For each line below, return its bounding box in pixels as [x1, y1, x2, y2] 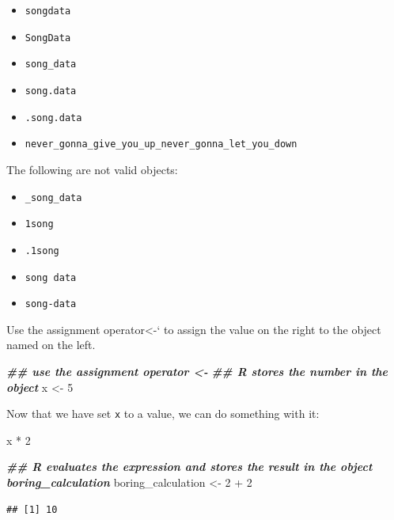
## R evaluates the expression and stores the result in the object [6, 458, 373, 475]
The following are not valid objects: [6, 161, 178, 177]
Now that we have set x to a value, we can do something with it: [6, 405, 320, 422]
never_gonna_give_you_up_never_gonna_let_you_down [25, 139, 297, 150]
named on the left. [6, 336, 96, 353]
